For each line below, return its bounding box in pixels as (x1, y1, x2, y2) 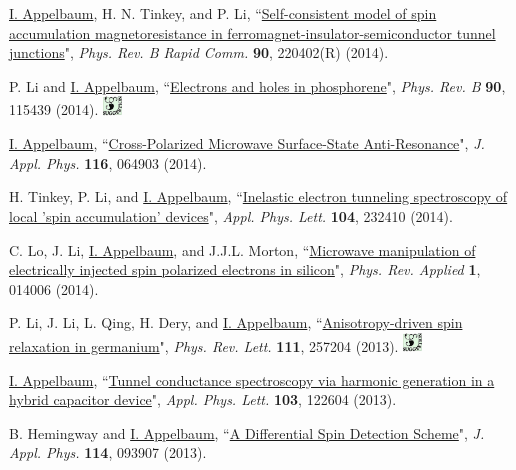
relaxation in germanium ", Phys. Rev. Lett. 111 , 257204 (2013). (9, 336, 399, 357)
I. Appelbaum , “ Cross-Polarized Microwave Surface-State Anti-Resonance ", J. (9, 133, 485, 154)
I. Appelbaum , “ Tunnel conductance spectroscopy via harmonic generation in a (9, 369, 495, 390)
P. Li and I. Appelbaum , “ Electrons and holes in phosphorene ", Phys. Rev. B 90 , (9, 75, 506, 96)
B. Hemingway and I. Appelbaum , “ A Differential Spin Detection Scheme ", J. (9, 422, 485, 443)
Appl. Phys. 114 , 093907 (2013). (9, 442, 207, 463)
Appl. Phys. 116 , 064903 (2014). (9, 152, 207, 173)
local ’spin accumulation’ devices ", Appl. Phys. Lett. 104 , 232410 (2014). (9, 205, 453, 226)
